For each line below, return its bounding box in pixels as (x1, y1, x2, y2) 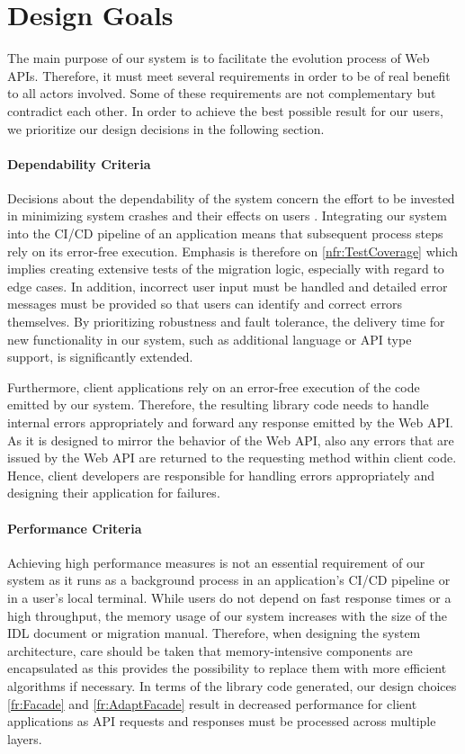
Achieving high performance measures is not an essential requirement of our (7, 552, 425, 571)
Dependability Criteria (7, 154, 151, 173)
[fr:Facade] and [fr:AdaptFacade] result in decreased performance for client (7, 694, 417, 713)
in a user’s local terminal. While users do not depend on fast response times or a (7, 588, 452, 606)
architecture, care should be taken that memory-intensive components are (7, 641, 413, 660)
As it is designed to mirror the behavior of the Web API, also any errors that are (7, 430, 454, 449)
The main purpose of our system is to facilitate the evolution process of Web (7, 49, 430, 67)
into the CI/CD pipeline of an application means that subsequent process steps (7, 224, 443, 243)
